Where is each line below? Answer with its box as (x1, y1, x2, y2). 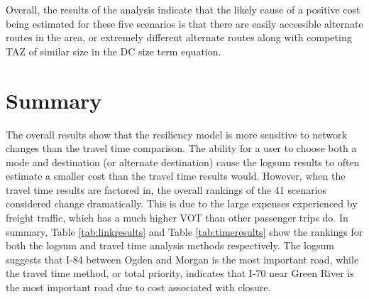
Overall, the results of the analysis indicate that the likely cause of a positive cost (6, 2, 360, 16)
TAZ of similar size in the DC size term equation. (6, 43, 221, 58)
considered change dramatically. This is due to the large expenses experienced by (6, 196, 358, 211)
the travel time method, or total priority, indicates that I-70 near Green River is (6, 266, 354, 281)
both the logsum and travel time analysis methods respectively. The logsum (6, 238, 334, 253)
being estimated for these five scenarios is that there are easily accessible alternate (6, 16, 363, 31)
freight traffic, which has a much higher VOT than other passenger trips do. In (6, 210, 348, 225)
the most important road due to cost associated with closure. (6, 280, 271, 295)
